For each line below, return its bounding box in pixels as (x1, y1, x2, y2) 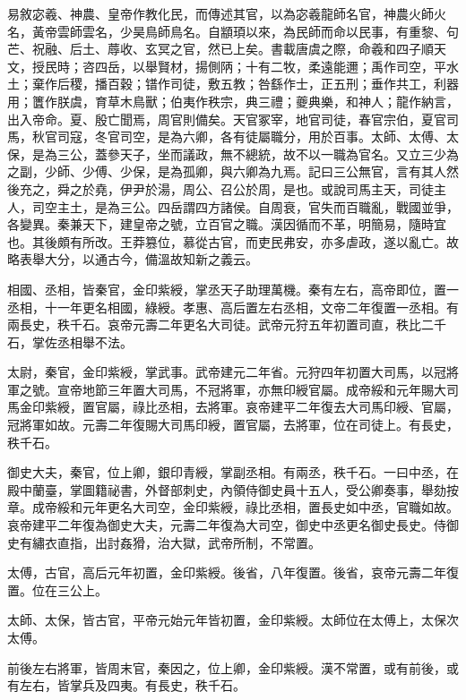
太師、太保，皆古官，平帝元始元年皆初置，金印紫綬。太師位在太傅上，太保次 (7, 610, 459, 629)
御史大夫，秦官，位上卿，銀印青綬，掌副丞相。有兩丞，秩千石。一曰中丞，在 (7, 463, 459, 482)
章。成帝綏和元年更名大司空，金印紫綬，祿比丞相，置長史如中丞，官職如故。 (7, 498, 459, 516)
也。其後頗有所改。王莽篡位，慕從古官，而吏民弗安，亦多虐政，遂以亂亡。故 (7, 232, 459, 251)
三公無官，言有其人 (332, 162, 446, 181)
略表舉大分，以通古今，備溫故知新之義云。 (7, 250, 258, 269)
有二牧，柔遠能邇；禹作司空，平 (257, 56, 446, 75)
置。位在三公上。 (7, 580, 108, 599)
